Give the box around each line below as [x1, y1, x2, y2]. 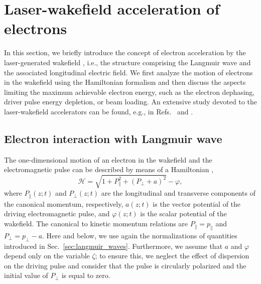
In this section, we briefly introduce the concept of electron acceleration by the [4, 47, 246, 58]
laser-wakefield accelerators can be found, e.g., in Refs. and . [4, 106, 193, 116]
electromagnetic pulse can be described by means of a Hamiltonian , [4, 164, 214, 175]
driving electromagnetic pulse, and [4, 208, 110, 219]
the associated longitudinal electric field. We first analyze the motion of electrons [4, 67, 253, 77]
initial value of [4, 270, 48, 280]
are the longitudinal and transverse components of [101, 188, 255, 198]
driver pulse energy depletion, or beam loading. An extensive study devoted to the [4, 96, 257, 107]
